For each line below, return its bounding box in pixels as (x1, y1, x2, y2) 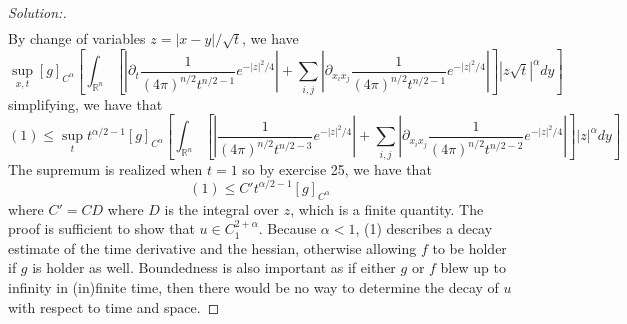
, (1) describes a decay (355, 218, 493, 239)
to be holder (432, 237, 507, 258)
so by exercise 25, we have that (242, 158, 432, 179)
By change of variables (8, 28, 146, 49)
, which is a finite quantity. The (290, 198, 484, 219)
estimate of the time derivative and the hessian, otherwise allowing (8, 237, 417, 258)
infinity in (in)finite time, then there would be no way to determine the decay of (8, 277, 499, 298)
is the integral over (164, 198, 279, 219)
